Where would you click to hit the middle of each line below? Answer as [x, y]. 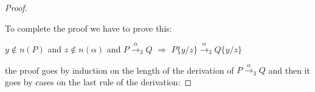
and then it [289, 70]
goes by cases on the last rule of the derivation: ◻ [99, 81]
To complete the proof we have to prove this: [88, 28]
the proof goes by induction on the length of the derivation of [119, 70]
